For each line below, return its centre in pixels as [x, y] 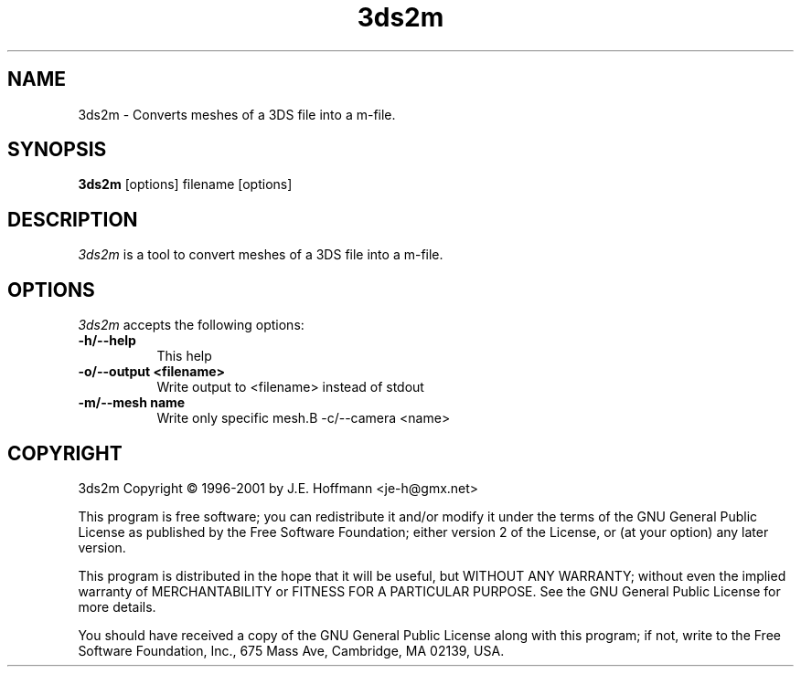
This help [184, 356]
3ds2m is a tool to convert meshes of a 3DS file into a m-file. [261, 255]
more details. [117, 606]
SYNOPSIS [57, 150]
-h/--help [107, 341]
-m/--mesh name [132, 403]
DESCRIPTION [73, 219]
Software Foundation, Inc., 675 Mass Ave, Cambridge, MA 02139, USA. [291, 650]
